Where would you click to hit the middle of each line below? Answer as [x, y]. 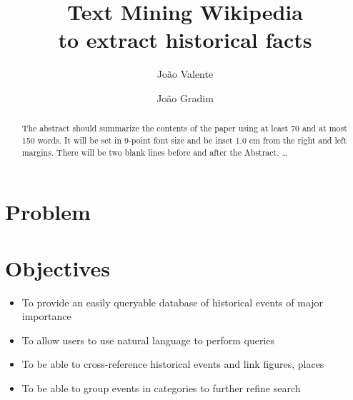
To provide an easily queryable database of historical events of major [173, 302]
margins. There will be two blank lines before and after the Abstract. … [155, 152]
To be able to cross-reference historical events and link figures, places [173, 364]
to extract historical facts [185, 40]
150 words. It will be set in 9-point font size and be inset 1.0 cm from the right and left [184, 140]
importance [46, 316]
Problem [48, 212]
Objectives [58, 267]
